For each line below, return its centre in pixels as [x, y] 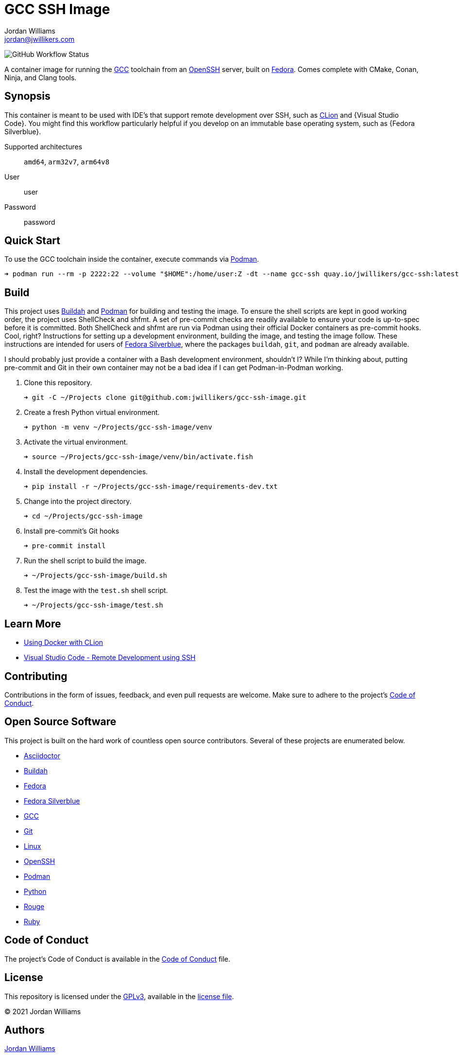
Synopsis [27, 96]
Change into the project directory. [78, 501]
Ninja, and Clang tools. [41, 77]
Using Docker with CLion [64, 643]
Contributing [36, 676]
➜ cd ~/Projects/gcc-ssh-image [83, 516]
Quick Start [32, 241]
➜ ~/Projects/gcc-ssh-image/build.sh [96, 576]
